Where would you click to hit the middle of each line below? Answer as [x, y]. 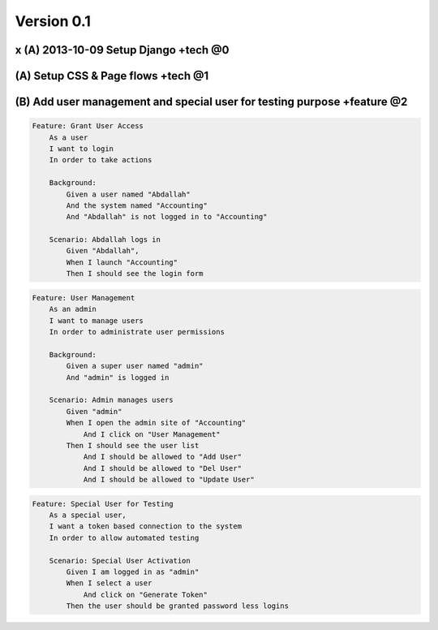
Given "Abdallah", [103, 251]
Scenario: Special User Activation [120, 561]
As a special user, [88, 515]
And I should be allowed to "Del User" [163, 468]
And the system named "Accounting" [137, 205]
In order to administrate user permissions [137, 332]
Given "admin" [94, 411]
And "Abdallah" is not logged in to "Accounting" [167, 217]
